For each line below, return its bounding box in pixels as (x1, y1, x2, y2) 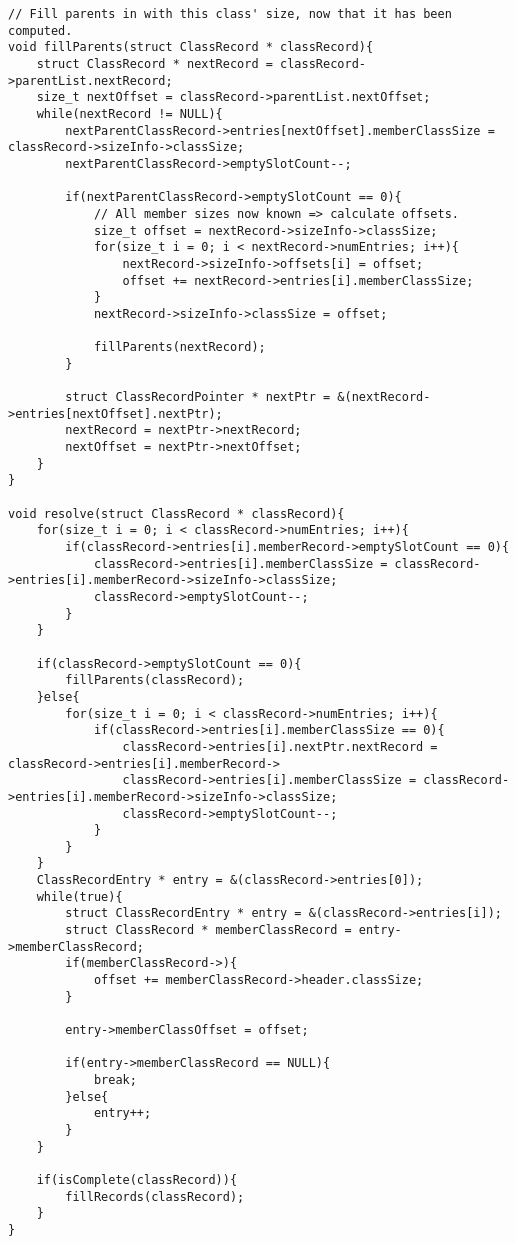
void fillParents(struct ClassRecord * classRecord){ (8, 40, 374, 55)
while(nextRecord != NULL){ (36, 106, 223, 121)
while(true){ (36, 889, 123, 904)
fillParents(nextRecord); (93, 340, 266, 355)
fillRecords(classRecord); (65, 1189, 245, 1204)
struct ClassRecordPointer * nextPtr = (65, 390, 331, 405)
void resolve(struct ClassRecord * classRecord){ (8, 506, 345, 521)
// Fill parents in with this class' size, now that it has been (8, 7, 452, 21)
